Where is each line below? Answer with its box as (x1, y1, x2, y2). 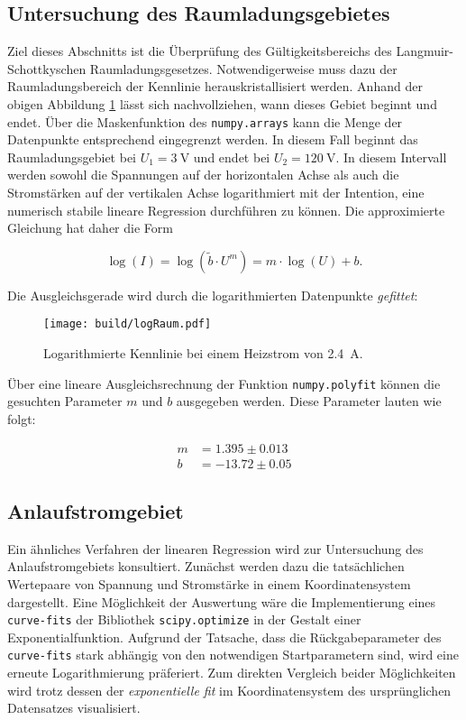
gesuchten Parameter (7, 392, 123, 411)
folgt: (7, 409, 36, 428)
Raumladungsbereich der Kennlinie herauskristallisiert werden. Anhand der (7, 77, 423, 96)
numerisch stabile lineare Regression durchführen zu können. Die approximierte (7, 200, 445, 219)
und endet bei (193, 147, 270, 166)
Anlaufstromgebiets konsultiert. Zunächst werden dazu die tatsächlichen (7, 557, 405, 576)
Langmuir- (396, 42, 454, 60)
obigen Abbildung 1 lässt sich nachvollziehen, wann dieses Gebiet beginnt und (7, 94, 437, 113)
